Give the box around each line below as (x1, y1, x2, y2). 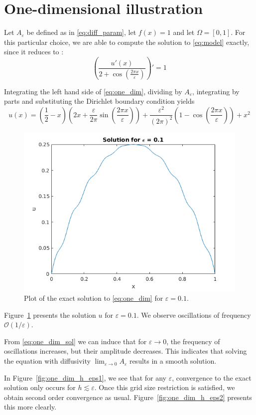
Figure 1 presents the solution (4, 309, 96, 320)
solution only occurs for (4, 382, 76, 393)
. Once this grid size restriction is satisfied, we (94, 382, 235, 393)
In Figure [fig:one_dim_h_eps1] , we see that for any (4, 372, 166, 383)
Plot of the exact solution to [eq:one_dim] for (24, 293, 163, 303)
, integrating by (192, 86, 240, 96)
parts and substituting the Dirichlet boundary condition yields (4, 96, 195, 106)
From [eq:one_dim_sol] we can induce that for (4, 336, 147, 346)
